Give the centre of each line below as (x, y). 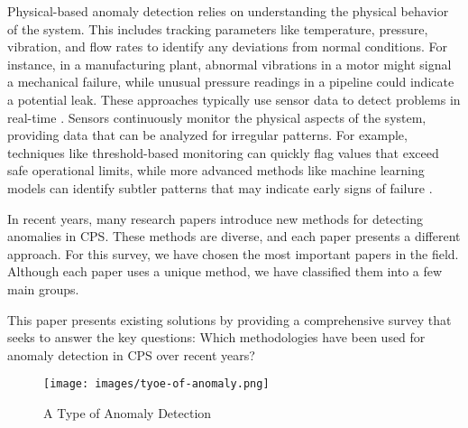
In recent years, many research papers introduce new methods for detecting (216, 218)
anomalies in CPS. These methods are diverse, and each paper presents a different (234, 236)
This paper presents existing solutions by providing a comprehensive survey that (229, 319)
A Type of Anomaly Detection (128, 412)
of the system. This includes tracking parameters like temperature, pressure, (218, 28)
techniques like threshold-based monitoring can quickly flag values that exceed (223, 152)
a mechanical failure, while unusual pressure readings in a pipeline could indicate (231, 82)
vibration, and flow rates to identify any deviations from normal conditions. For (227, 47)
